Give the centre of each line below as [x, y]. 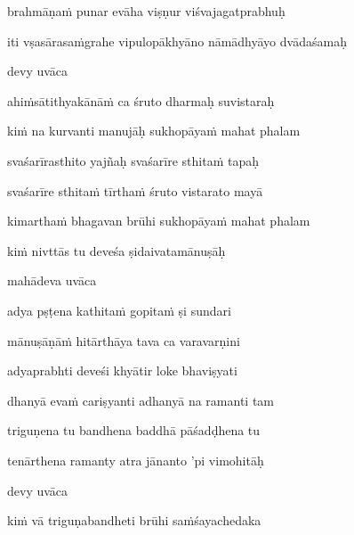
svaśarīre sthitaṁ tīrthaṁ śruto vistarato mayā [135, 190]
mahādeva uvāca [52, 280]
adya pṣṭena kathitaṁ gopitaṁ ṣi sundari [119, 310]
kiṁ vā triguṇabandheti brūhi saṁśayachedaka [134, 520]
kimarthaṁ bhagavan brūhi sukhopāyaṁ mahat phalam [159, 221]
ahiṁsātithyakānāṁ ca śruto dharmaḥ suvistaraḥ [141, 100]
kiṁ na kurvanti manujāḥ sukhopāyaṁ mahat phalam [154, 131]
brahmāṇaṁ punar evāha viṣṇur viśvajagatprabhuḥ [146, 11]
